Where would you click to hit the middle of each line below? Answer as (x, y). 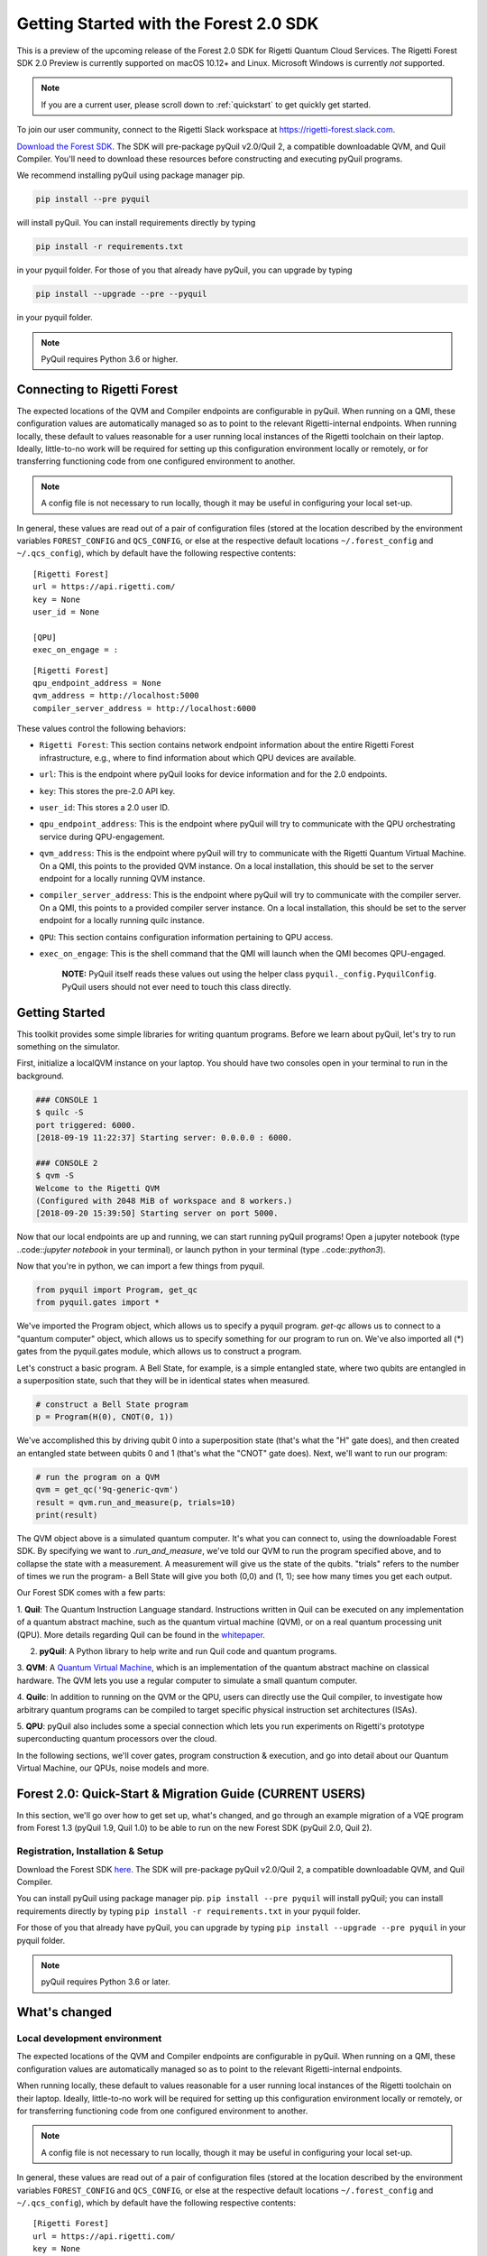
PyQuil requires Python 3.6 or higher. (110, 359)
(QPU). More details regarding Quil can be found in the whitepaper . (141, 1634)
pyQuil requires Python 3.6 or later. (106, 1982)
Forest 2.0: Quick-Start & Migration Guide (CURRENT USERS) (191, 1794)
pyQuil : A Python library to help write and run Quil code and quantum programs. (188, 1651)
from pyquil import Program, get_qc (117, 1290)
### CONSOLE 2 (67, 1163)
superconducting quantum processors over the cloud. (117, 1739)
